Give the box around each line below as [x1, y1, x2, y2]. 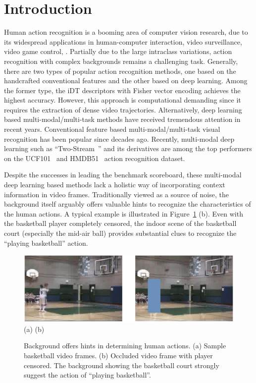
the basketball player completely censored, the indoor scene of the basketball [4, 218, 237, 228]
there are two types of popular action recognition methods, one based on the [4, 65, 236, 76]
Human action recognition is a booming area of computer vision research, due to [4, 27, 248, 37]
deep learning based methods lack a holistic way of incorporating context [4, 179, 225, 190]
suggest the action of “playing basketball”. [24, 370, 151, 380]
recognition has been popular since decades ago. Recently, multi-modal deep [4, 133, 235, 144]
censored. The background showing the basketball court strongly [24, 360, 219, 370]
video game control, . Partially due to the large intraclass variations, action [4, 46, 232, 56]
